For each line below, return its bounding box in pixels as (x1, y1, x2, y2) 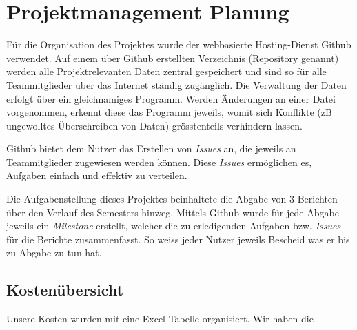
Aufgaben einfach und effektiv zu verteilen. (6, 168, 187, 183)
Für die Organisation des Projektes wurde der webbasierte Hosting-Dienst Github (6, 37, 351, 52)
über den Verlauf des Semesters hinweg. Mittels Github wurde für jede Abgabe (6, 205, 339, 219)
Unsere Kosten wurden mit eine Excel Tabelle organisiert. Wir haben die (6, 311, 314, 326)
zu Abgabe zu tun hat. (6, 245, 102, 260)
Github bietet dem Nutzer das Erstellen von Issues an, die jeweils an (6, 141, 296, 156)
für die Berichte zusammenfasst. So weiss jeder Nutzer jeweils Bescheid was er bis (6, 231, 350, 246)
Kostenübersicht (6, 279, 124, 300)
